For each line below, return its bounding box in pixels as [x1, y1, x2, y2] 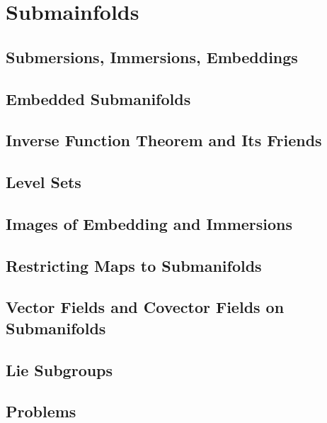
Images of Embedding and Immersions [6, 212, 293, 234]
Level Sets [6, 171, 81, 193]
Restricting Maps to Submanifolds [6, 254, 262, 276]
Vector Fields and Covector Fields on [6, 296, 285, 318]
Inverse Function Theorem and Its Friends [6, 129, 322, 151]
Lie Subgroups [6, 358, 113, 380]
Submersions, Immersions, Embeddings [6, 45, 298, 67]
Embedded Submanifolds [6, 87, 191, 109]
